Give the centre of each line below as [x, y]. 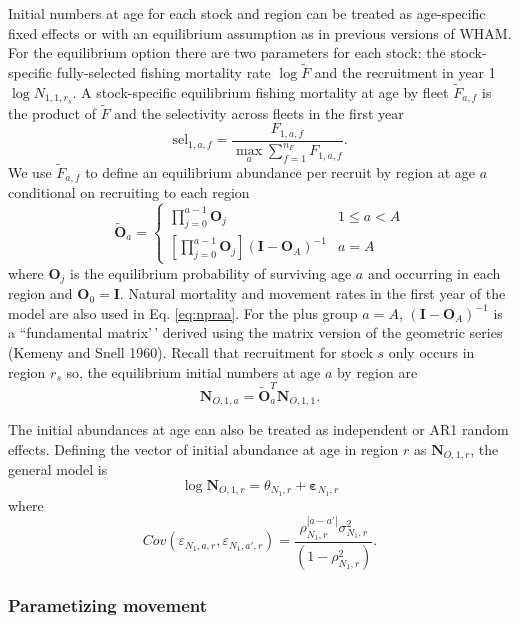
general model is [58, 469]
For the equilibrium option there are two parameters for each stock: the [227, 52]
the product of [52, 112]
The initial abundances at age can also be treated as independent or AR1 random [258, 429]
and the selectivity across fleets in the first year [259, 112]
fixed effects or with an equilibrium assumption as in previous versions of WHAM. [260, 32]
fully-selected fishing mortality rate [163, 72]
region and [40, 293]
